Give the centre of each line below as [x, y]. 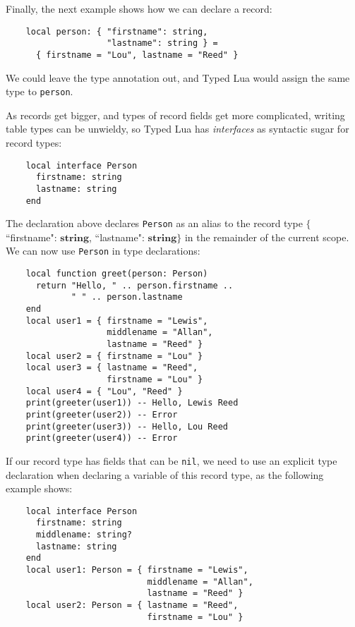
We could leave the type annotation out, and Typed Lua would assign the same [178, 77]
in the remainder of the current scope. [267, 237]
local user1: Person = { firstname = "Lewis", [137, 570]
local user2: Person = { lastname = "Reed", [132, 605]
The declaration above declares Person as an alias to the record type [154, 223]
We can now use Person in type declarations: [103, 251]
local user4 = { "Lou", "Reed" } [104, 391]
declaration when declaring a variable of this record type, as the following [165, 474]
